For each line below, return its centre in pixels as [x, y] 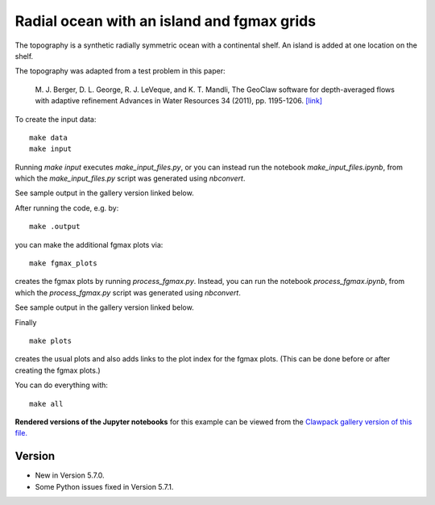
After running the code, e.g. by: [67, 208]
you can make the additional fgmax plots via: [89, 244]
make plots [51, 340]
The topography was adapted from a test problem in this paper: [120, 71]
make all [46, 404]
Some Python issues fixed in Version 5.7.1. [104, 486]
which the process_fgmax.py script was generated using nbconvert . [128, 292]
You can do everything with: [62, 385]
